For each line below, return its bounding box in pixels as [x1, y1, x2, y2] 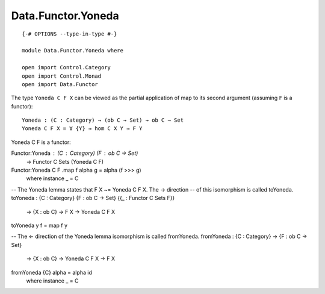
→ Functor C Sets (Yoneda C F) [26, 158, 104, 165]
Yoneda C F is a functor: [11, 139, 72, 146]
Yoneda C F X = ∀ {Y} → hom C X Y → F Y [22, 125, 143, 132]
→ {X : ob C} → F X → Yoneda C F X [26, 208, 116, 215]
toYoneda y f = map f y [11, 222, 68, 229]
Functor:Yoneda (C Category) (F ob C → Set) [11, 149, 138, 157]
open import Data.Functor [22, 81, 99, 87]
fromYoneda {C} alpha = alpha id [11, 269, 93, 276]
